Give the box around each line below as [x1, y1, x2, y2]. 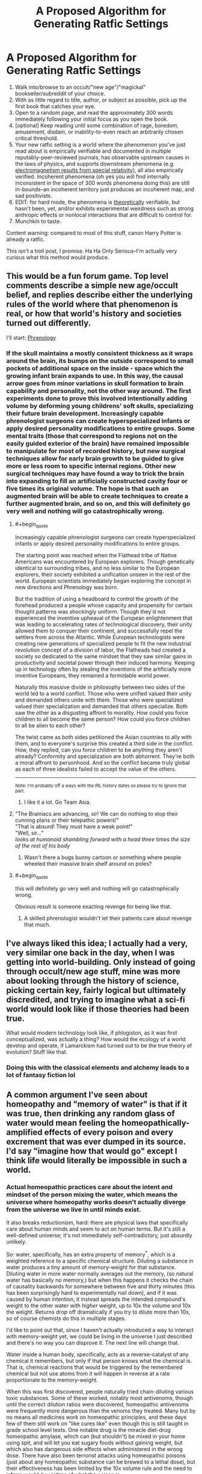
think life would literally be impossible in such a [6, 1155, 188, 1166]
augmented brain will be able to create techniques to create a [6, 492, 188, 500]
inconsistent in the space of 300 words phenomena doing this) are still [14, 179, 190, 186]
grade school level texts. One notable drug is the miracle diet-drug [6, 1426, 171, 1433]
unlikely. [6, 1238, 27, 1246]
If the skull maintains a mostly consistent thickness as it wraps [6, 349, 194, 357]
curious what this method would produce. [6, 254, 109, 261]
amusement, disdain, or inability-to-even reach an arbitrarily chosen [14, 128, 184, 135]
